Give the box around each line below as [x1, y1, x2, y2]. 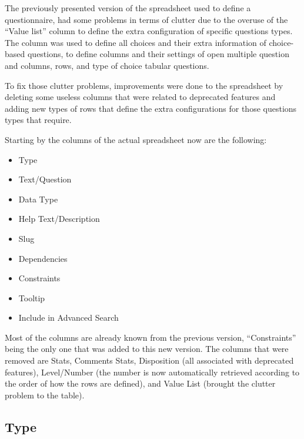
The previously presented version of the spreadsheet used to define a [5, 2, 251, 14]
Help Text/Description [18, 212, 100, 225]
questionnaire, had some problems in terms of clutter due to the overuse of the [5, 13, 288, 25]
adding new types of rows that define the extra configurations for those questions [5, 102, 297, 114]
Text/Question [18, 173, 72, 185]
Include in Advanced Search [18, 311, 119, 324]
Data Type [18, 192, 58, 205]
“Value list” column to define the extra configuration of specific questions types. [5, 25, 293, 37]
